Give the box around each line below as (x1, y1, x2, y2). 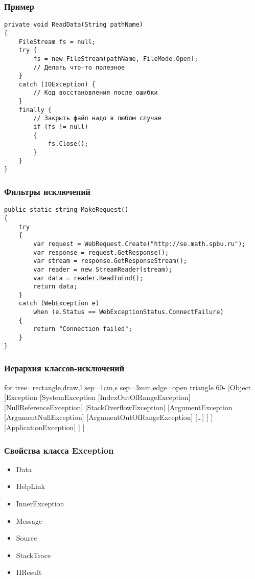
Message (16, 515, 42, 526)
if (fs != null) (33, 123, 88, 131)
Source (16, 532, 37, 543)
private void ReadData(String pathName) (4, 21, 144, 29)
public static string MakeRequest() (4, 206, 129, 214)
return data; (33, 283, 78, 291)
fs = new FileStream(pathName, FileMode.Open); (33, 55, 198, 62)
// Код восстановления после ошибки (33, 89, 158, 97)
